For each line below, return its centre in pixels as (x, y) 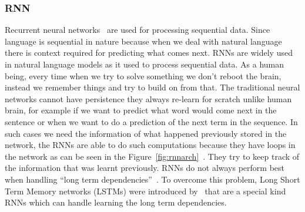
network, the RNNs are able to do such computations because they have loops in (150, 145)
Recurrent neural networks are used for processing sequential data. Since (138, 30)
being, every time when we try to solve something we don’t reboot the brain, (143, 75)
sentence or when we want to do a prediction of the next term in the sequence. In (151, 121)
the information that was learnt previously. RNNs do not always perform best (145, 168)
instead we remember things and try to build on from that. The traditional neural (152, 87)
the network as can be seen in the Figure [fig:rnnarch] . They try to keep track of (152, 156)
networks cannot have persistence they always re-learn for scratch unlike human (148, 98)
